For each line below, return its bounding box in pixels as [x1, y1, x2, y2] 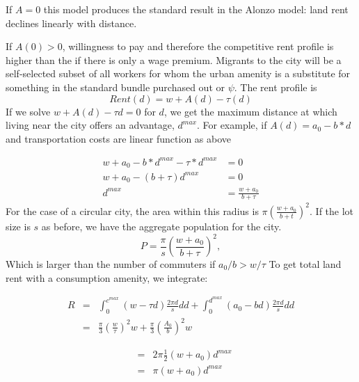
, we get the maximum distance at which [163, 104, 337, 118]
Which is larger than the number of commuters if [6, 257, 216, 271]
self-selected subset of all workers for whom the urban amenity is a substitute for [6, 66, 351, 81]
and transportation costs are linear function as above [6, 131, 232, 145]
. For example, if [196, 118, 267, 132]
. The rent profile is [234, 79, 317, 94]
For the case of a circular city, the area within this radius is [6, 203, 259, 218]
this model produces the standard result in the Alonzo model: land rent [43, 2, 349, 16]
